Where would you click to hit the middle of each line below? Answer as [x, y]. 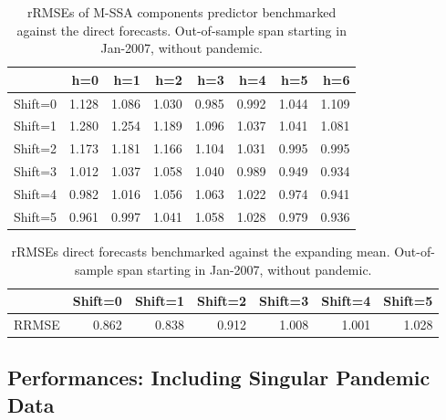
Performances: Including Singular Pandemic [219, 378]
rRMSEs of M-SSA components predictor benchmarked [182, 12]
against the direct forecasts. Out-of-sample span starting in [182, 30]
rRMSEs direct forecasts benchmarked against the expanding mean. [201, 251]
